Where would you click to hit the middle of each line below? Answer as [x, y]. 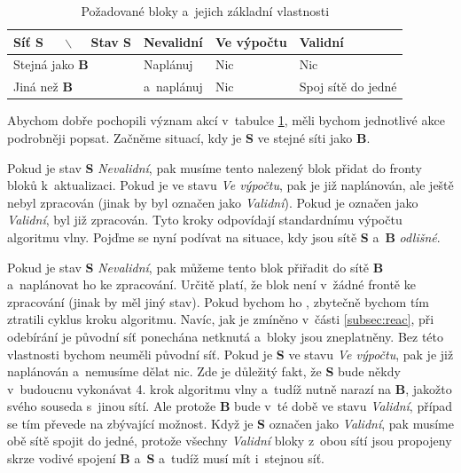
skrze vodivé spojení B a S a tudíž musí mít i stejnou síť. [166, 458]
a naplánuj [173, 87]
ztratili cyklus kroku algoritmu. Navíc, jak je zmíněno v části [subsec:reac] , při [221, 319]
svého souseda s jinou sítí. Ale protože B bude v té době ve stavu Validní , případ [230, 406]
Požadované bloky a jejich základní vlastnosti [205, 11]
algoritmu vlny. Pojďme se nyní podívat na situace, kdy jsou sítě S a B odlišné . [224, 236]
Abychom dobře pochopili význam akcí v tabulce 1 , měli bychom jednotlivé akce [226, 120]
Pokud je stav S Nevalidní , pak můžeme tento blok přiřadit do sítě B [195, 267]
